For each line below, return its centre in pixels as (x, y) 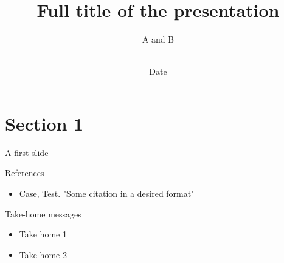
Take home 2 (43, 254)
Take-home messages (43, 213)
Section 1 (44, 123)
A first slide (27, 152)
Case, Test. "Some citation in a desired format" (107, 193)
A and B (158, 39)
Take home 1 (43, 234)
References (25, 173)
